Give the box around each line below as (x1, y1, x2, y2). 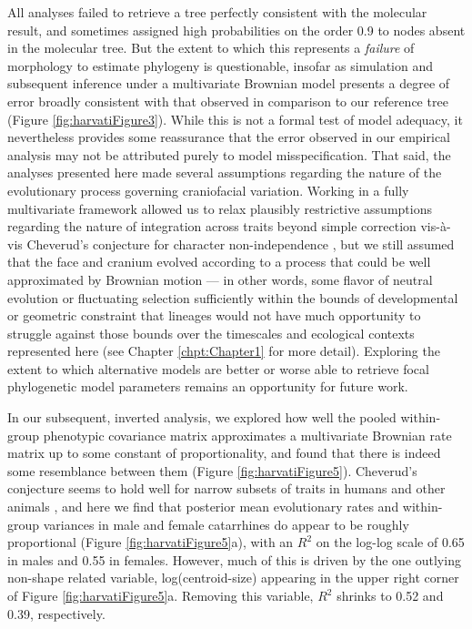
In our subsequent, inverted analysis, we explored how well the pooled (7, 408, 397, 427)
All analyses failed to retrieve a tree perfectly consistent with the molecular (7, 3, 427, 21)
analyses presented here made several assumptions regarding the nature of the (7, 163, 442, 182)
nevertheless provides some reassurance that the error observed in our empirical (7, 127, 451, 147)
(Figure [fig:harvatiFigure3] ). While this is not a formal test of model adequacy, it (7, 109, 463, 128)
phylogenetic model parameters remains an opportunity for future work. (7, 377, 408, 396)
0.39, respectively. (7, 604, 105, 623)
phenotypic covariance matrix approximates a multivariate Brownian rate (43, 425, 452, 444)
